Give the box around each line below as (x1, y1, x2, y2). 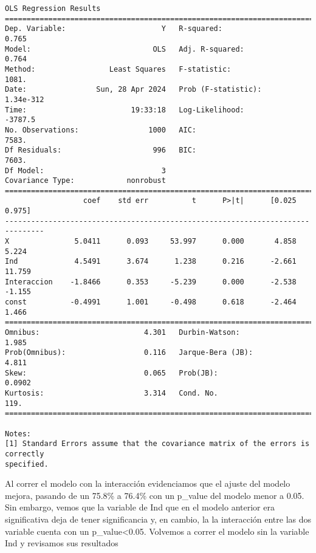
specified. (5, 459, 49, 469)
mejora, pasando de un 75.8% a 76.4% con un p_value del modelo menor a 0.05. (5, 489, 304, 501)
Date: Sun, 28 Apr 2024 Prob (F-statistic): (5, 85, 262, 94)
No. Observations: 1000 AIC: (5, 125, 196, 134)
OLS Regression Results (5, 4, 101, 13)
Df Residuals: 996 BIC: (5, 146, 196, 155)
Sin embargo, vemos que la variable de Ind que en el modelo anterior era (5, 501, 275, 513)
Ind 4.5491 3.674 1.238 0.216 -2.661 (5, 257, 297, 266)
